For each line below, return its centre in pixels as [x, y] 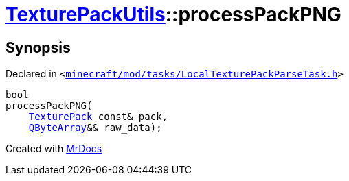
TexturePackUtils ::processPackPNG [173, 14]
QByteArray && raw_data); [95, 128]
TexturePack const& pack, [98, 117]
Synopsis [38, 47]
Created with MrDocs [54, 149]
